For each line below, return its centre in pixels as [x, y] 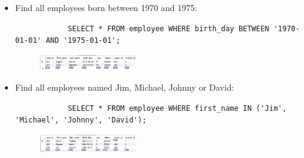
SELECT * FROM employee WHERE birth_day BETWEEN [169, 28]
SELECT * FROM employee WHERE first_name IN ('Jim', [177, 108]
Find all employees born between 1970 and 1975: [106, 7]
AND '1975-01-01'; [83, 41]
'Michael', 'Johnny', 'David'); [81, 120]
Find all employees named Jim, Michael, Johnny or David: [124, 87]
